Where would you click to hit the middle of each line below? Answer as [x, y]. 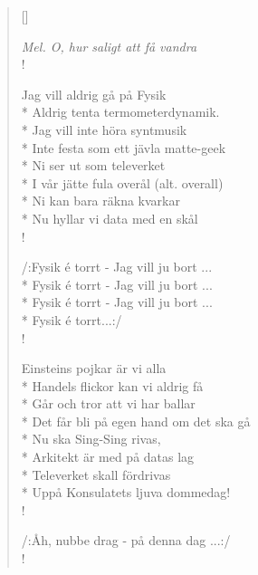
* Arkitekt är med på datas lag [108, 457]
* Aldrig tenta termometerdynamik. [120, 112]
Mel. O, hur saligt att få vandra [109, 46]
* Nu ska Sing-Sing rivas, [91, 439]
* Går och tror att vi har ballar [108, 403]
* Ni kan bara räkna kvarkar [100, 201]
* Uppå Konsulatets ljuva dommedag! [126, 492]
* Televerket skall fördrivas [96, 474]
